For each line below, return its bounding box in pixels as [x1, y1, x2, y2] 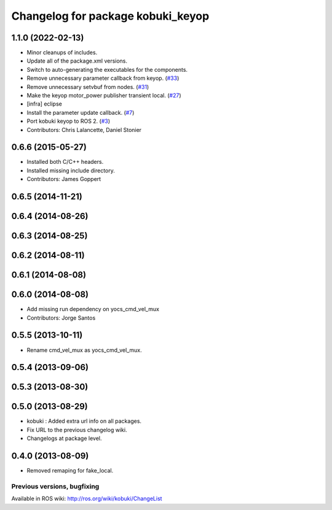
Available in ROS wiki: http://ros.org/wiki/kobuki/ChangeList [11, 495, 162, 503]
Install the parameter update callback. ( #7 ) [26, 109, 135, 116]
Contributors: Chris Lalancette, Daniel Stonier [26, 126, 141, 133]
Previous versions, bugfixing [11, 482, 100, 490]
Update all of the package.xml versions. [26, 57, 128, 64]
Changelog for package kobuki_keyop [11, 9, 210, 23]
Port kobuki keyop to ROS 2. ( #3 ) [26, 117, 111, 125]
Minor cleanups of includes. [26, 49, 98, 56]
